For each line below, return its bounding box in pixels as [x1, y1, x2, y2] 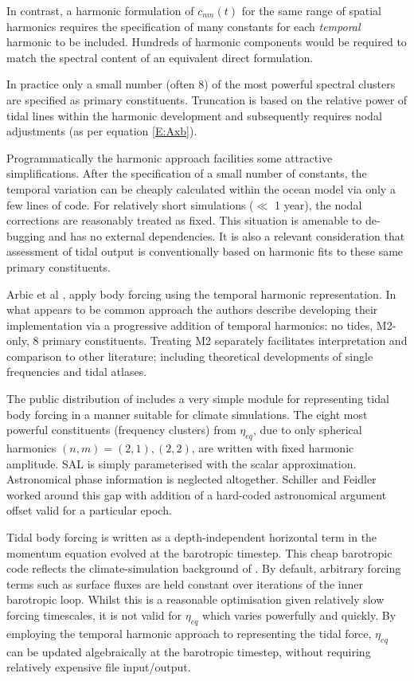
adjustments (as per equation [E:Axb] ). [6, 123, 197, 139]
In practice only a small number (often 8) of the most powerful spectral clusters [6, 76, 396, 92]
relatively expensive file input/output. [6, 659, 191, 675]
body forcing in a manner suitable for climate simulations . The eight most [6, 405, 368, 422]
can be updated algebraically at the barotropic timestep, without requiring [6, 643, 371, 659]
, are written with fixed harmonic [191, 440, 354, 456]
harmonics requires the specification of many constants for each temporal [6, 18, 361, 34]
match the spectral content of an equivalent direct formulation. [6, 49, 314, 65]
